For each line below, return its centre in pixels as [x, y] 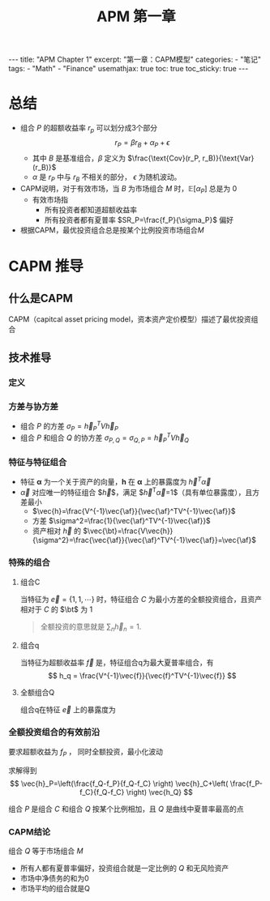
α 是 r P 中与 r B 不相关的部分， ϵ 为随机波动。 [107, 177]
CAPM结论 [30, 831]
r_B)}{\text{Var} [228, 158]
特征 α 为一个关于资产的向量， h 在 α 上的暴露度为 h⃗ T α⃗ [116, 481]
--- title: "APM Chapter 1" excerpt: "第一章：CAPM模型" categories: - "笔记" [135, 60]
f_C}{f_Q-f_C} [102, 792]
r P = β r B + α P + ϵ [142, 143]
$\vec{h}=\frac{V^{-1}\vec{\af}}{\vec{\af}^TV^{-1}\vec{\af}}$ [134, 511]
